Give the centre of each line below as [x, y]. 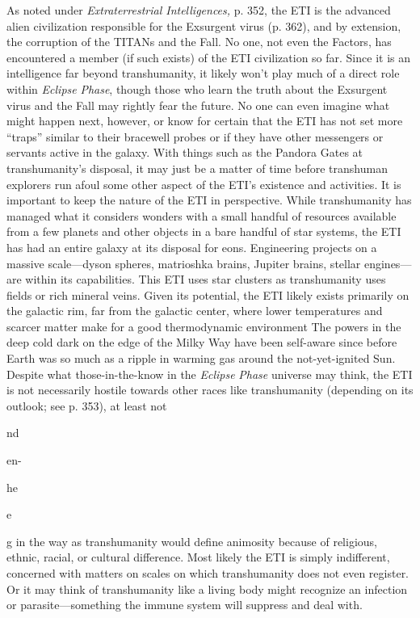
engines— [388, 263]
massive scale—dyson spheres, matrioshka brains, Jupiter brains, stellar [184, 263]
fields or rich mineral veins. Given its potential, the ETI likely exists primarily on [208, 294]
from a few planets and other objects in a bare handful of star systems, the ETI [204, 231]
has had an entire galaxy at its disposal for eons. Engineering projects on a [192, 247]
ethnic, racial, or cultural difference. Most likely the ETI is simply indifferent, [198, 557]
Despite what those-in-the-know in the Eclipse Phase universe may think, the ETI [210, 374]
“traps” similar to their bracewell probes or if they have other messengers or [195, 136]
